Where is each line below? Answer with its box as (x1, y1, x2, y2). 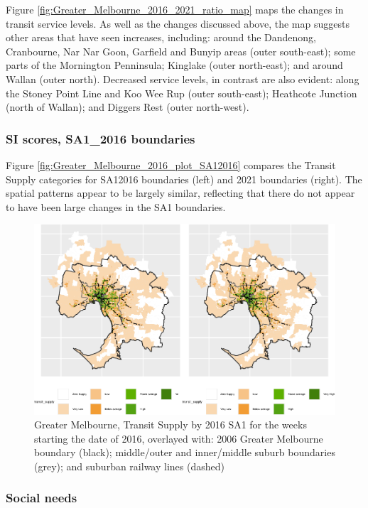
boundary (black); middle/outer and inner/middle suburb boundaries (34, 445, 335, 460)
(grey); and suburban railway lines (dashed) (34, 458, 224, 473)
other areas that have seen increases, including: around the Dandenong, (6, 30, 317, 45)
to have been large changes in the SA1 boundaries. (6, 199, 226, 214)
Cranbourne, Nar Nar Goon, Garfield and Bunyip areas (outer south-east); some (6, 43, 356, 58)
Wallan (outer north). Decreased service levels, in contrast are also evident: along (6, 71, 359, 86)
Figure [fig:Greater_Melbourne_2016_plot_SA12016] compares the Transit (6, 157, 336, 172)
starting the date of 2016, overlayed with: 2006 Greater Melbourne (34, 431, 323, 445)
